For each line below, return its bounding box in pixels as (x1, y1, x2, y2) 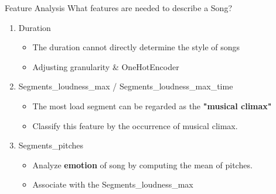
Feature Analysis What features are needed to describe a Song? (5, 2, 232, 13)
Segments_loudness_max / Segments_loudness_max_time (18, 80, 233, 92)
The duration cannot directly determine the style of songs (32, 41, 240, 53)
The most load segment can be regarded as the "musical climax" (32, 99, 272, 112)
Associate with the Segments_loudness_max (32, 178, 193, 190)
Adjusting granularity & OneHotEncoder (32, 60, 179, 72)
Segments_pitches (18, 139, 83, 151)
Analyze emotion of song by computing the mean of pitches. (32, 158, 253, 171)
